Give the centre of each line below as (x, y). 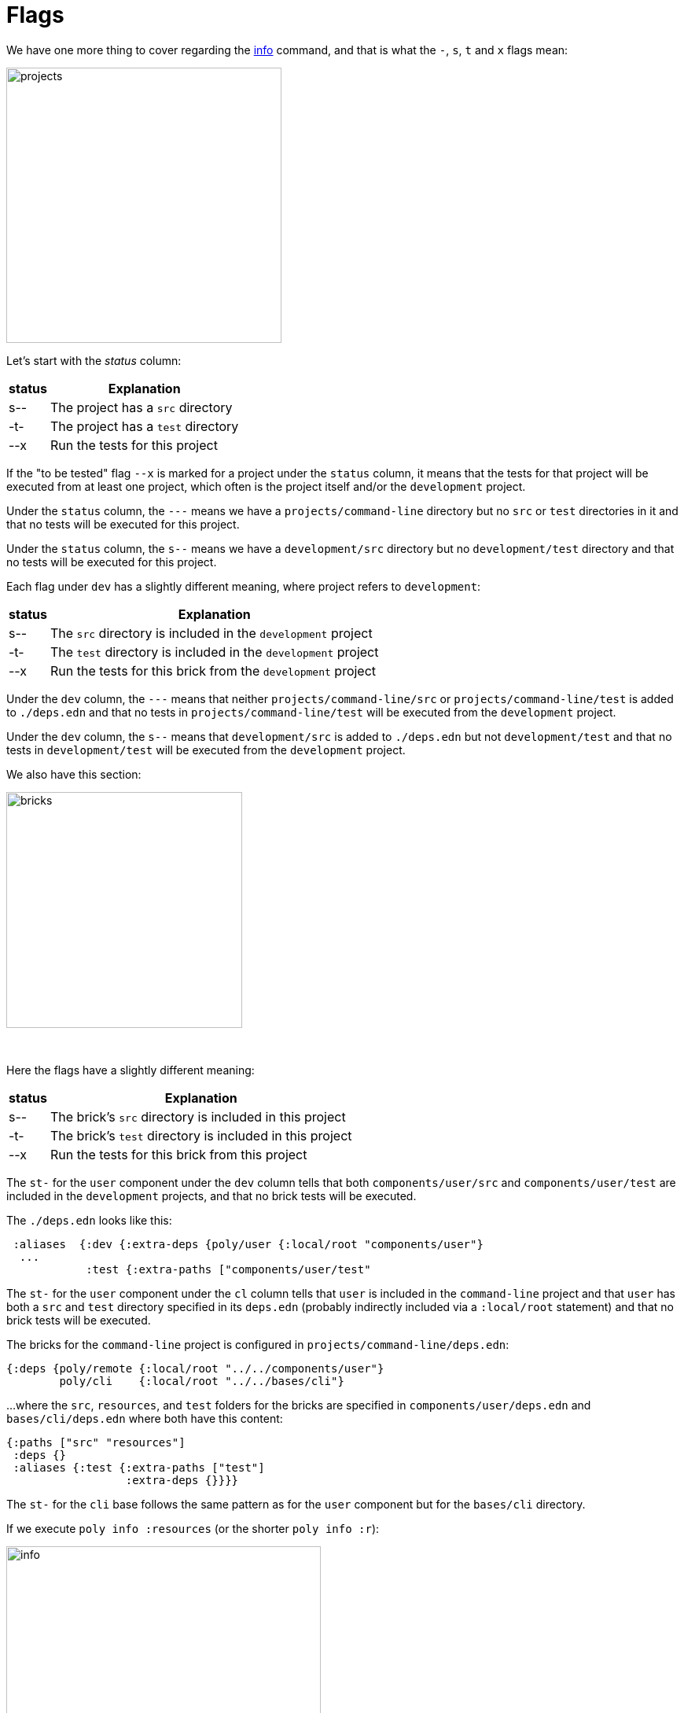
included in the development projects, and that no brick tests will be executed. (211, 1195)
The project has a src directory (141, 407)
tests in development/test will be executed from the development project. (206, 750)
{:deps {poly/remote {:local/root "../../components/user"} (195, 1368)
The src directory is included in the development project (211, 633)
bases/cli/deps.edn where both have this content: (145, 1418)
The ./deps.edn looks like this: (89, 1220)
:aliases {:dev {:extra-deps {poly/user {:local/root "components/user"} (248, 1244)
